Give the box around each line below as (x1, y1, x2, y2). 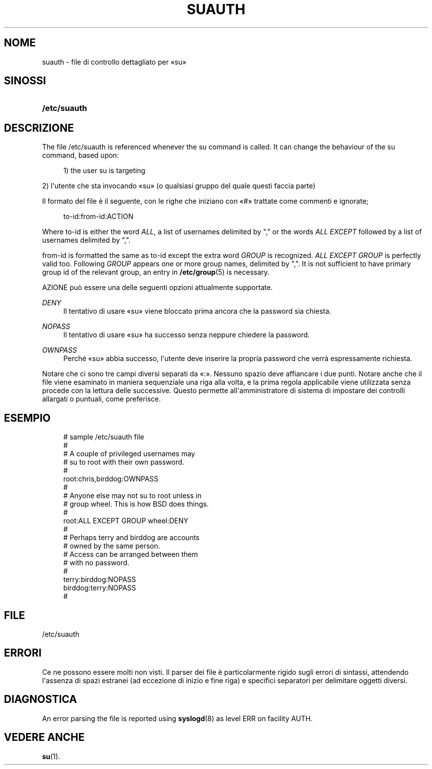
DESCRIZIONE (4, 121, 74, 134)
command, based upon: (42, 151, 119, 160)
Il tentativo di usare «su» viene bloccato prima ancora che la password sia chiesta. (63, 307, 331, 316)
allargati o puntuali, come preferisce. (42, 395, 161, 403)
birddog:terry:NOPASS (63, 584, 136, 592)
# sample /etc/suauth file (63, 433, 144, 441)
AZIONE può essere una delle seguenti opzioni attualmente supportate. (42, 283, 273, 292)
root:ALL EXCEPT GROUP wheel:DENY (63, 516, 188, 525)
